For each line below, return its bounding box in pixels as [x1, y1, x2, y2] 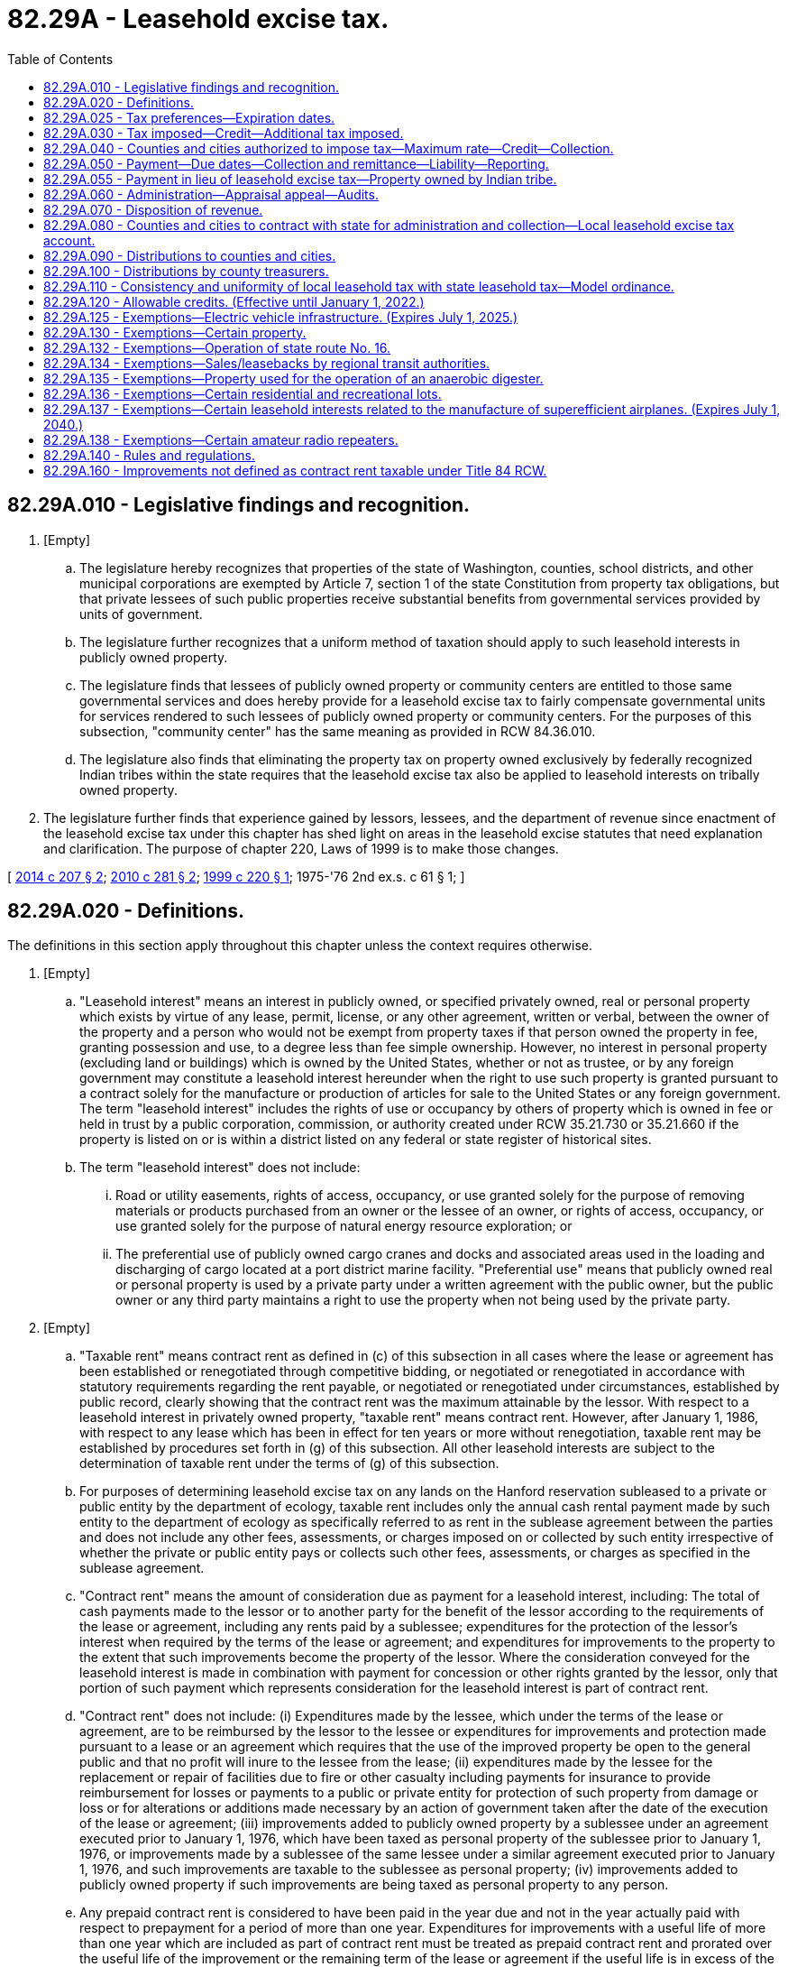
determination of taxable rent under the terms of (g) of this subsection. [79, 1455, 499, 1472]
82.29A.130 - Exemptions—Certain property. [43, 324, 307, 340]
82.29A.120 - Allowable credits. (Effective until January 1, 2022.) [43, 293, 425, 309]
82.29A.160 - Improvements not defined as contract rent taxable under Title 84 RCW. [43, 462, 547, 478]
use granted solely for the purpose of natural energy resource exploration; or [115, 1218, 573, 1234]
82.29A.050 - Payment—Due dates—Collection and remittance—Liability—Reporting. [43, 155, 549, 171]
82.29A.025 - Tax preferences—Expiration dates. [43, 109, 335, 125]
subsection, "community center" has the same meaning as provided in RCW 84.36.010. [79, 723, 596, 739]
